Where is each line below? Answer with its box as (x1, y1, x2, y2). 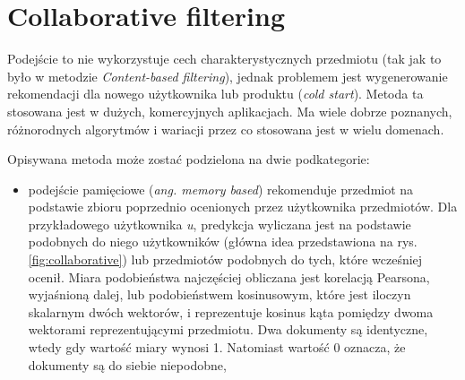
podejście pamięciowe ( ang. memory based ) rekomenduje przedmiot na (28, 179, 414, 198)
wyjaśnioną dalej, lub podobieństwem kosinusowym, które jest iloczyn (28, 285, 411, 304)
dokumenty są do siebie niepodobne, (28, 355, 227, 374)
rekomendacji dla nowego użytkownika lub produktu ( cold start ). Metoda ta (7, 84, 424, 103)
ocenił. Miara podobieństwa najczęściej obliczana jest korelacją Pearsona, (28, 267, 430, 286)
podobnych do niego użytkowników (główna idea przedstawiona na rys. (28, 232, 418, 251)
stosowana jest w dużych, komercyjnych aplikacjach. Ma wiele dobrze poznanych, (7, 101, 452, 120)
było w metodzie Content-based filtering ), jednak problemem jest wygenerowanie (7, 66, 448, 85)
